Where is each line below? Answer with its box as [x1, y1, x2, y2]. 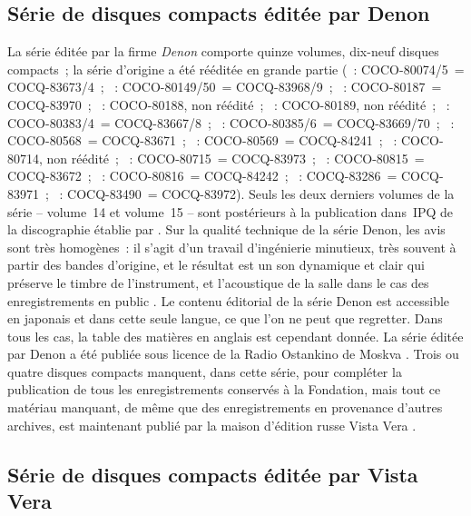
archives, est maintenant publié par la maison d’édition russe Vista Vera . [7, 415, 417, 434]
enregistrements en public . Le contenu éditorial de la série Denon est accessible [7, 291, 450, 310]
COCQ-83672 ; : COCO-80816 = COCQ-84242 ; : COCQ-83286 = [7, 166, 397, 185]
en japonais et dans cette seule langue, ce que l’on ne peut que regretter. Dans [7, 309, 443, 328]
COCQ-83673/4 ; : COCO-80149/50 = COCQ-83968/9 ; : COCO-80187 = [7, 77, 442, 96]
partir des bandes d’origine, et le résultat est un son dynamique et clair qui [7, 255, 425, 274]
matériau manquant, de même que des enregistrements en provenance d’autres [7, 398, 443, 417]
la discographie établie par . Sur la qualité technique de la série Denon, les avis [7, 220, 446, 239]
